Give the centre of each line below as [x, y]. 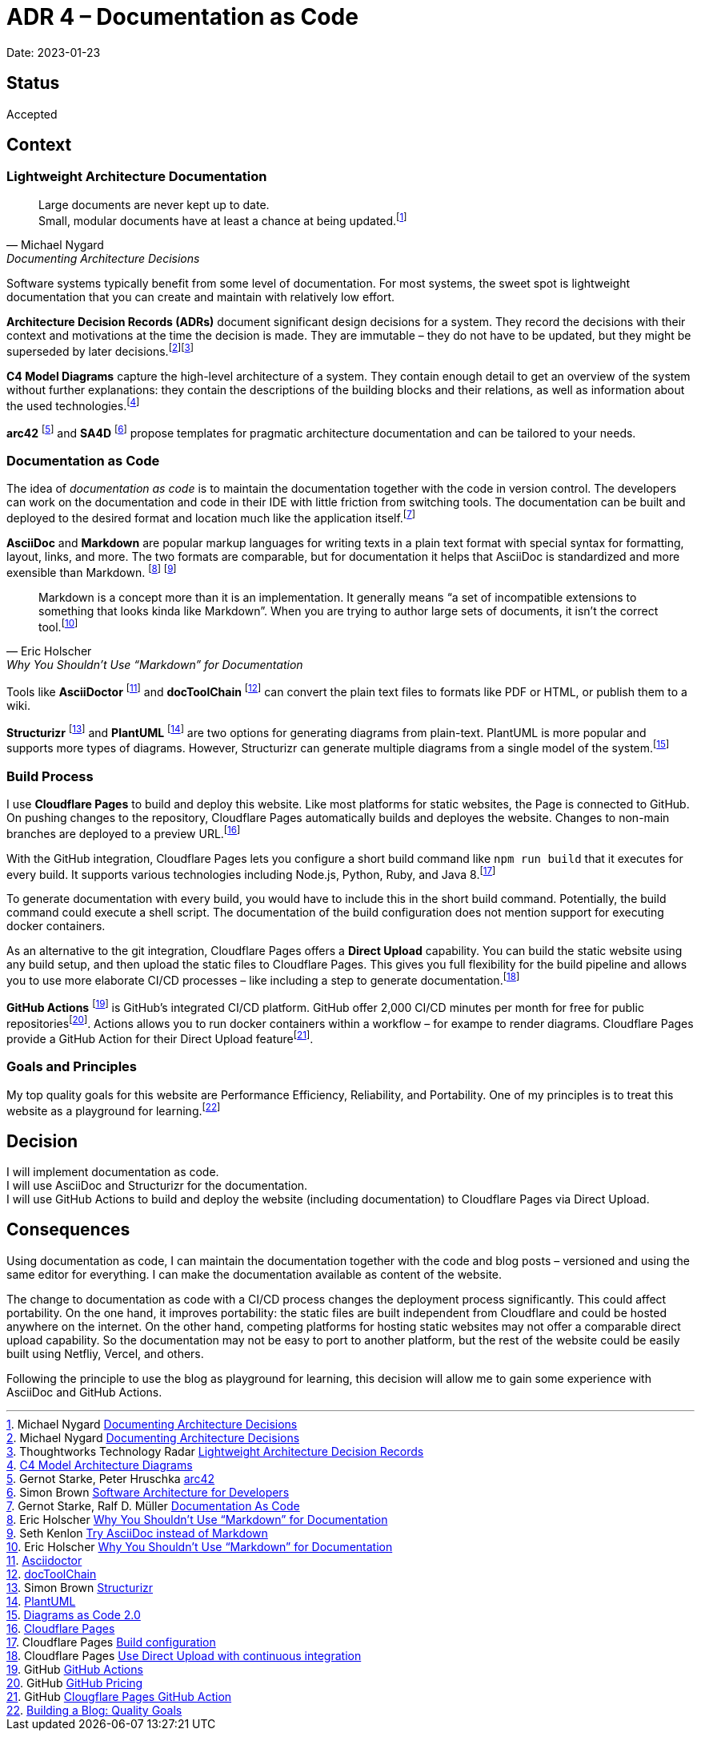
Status [33, 83]
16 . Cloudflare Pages [61, 1628]
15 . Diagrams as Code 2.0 [74, 1614]
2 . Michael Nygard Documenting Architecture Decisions [153, 1437]
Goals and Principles [72, 1067]
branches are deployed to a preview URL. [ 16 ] [124, 832]
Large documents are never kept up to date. [154, 204]
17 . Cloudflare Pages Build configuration [111, 1642]
